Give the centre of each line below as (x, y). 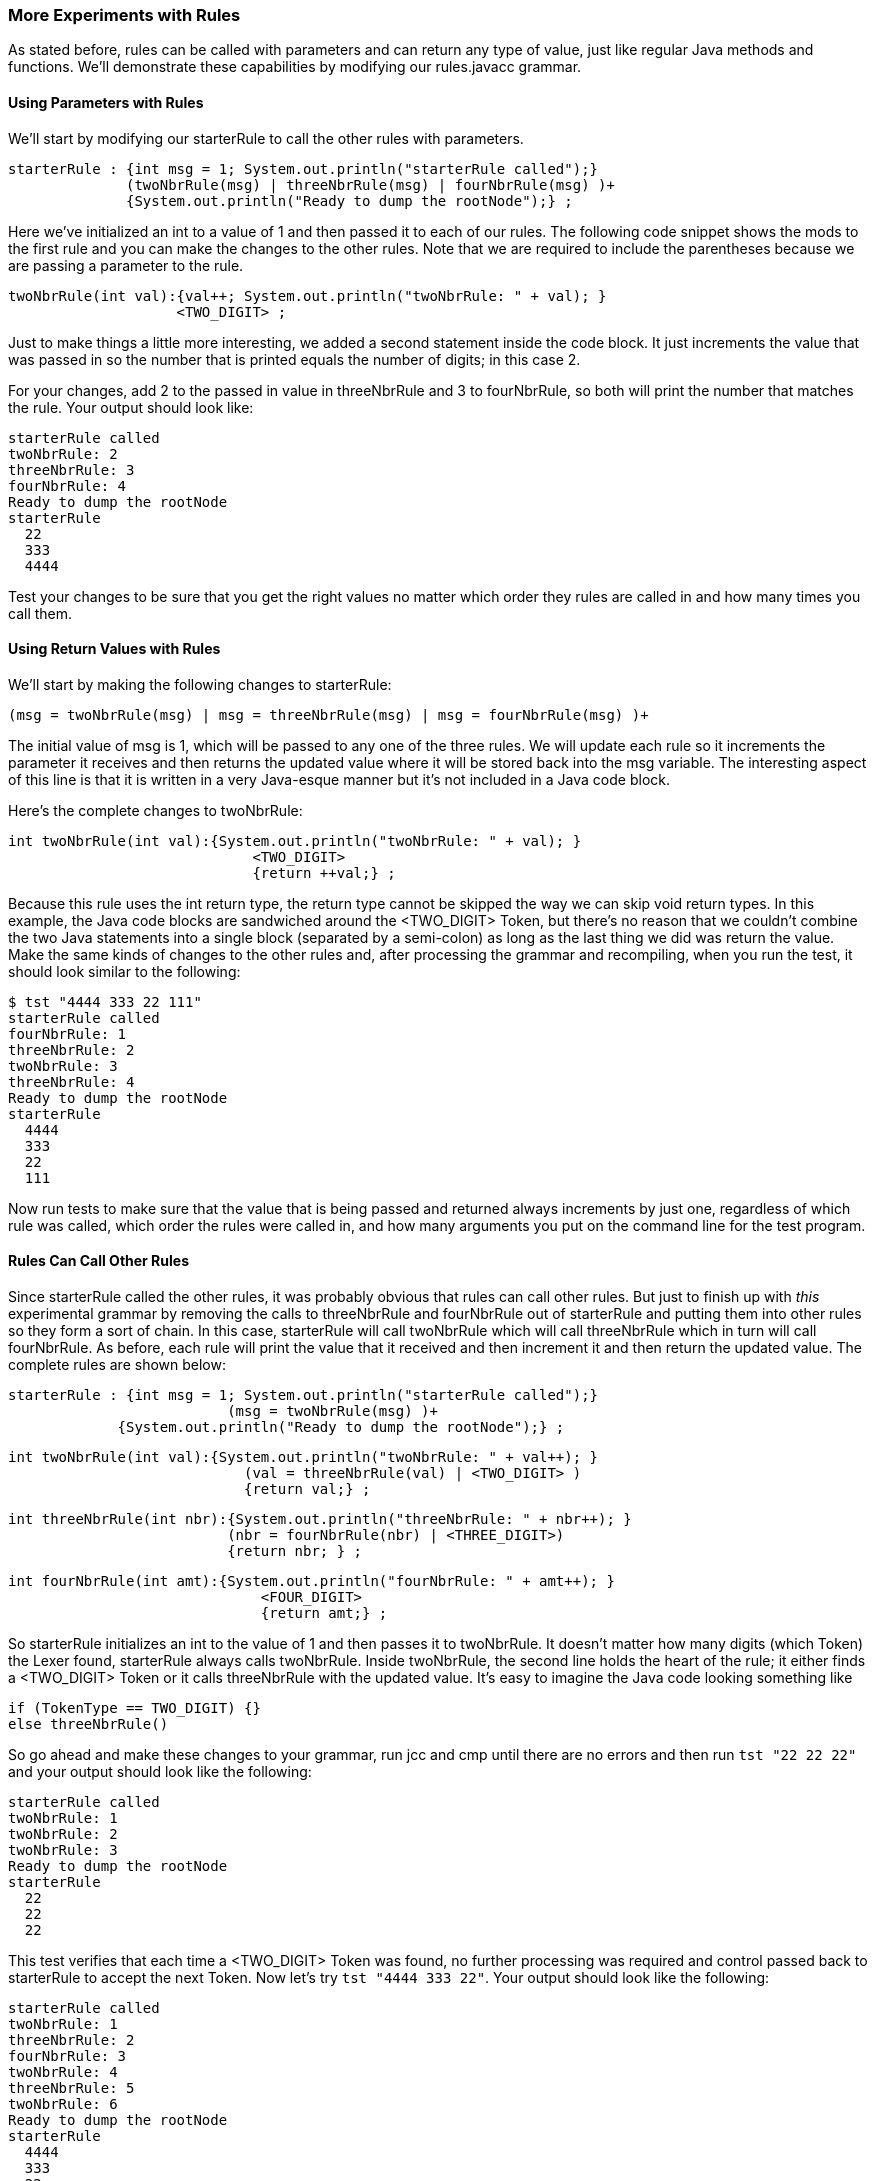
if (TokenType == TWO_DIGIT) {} (134, 1708)
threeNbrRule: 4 (71, 1081)
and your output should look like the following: (160, 1772)
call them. (40, 613)
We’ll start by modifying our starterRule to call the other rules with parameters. (266, 138)
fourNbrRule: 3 (67, 2056)
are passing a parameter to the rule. (126, 265)
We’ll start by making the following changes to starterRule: (200, 684)
